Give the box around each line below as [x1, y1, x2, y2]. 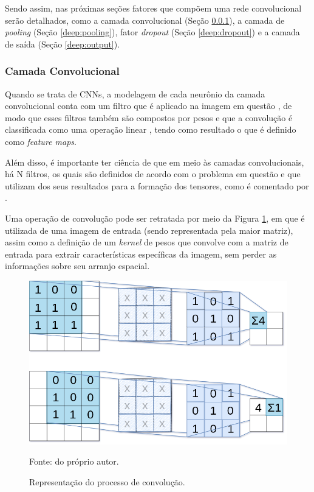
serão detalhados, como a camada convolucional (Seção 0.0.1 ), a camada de [5, 13, 285, 26]
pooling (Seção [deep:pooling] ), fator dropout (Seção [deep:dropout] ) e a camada [5, 26, 300, 38]
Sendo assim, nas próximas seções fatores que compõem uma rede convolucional [5, 2, 302, 14]
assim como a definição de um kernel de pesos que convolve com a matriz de [5, 236, 288, 248]
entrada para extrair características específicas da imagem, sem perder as [5, 247, 277, 260]
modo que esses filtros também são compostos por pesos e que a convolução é [5, 111, 293, 124]
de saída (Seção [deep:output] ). [5, 37, 120, 50]
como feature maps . [5, 135, 77, 147]
